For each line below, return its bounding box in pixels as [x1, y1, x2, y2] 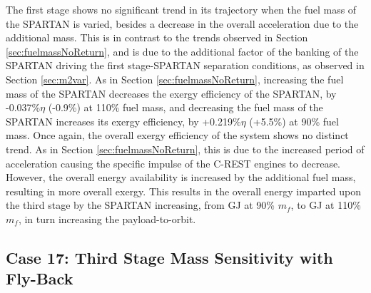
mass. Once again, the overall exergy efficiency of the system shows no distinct [6, 128, 349, 143]
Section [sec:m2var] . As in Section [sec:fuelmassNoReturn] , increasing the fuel [6, 71, 344, 86]
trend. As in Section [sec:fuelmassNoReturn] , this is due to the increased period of [6, 141, 365, 156]
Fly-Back [6, 267, 73, 289]
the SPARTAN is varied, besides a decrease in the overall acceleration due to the [6, 16, 359, 31]
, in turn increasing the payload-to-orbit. [18, 211, 196, 226]
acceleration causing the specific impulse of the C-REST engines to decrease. [6, 155, 341, 170]
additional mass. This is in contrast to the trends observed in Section [6, 30, 308, 45]
